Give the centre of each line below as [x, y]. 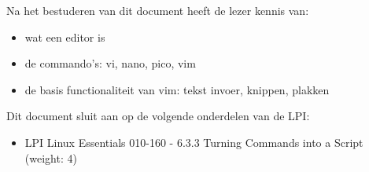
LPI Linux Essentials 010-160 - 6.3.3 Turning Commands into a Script [194, 142]
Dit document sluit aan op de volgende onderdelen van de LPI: [158, 116]
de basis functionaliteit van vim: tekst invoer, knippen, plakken [177, 89]
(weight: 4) [51, 157]
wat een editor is [65, 37]
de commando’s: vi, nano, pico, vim [110, 63]
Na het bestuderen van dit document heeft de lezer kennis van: [158, 10]
